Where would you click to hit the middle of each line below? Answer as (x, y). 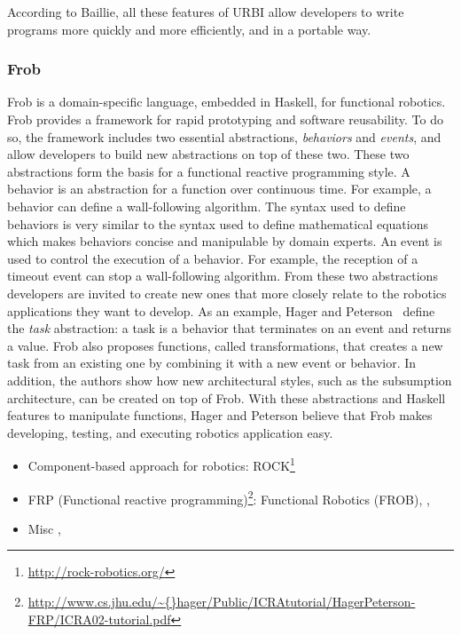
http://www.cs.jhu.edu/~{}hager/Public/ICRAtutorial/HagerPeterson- (222, 601)
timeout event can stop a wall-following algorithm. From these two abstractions (223, 276)
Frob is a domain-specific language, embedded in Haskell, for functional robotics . (227, 102)
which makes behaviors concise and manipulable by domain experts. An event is (225, 241)
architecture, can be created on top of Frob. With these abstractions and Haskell (227, 397)
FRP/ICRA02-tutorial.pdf (99, 619)
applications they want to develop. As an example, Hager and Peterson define (221, 310)
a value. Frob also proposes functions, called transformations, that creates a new (225, 345)
